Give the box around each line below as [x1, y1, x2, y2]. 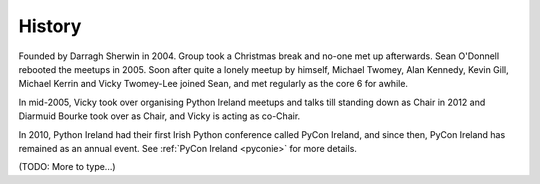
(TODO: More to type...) [18, 161, 116, 173]
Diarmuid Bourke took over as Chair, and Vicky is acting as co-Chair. [18, 110, 301, 122]
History [18, 15, 82, 37]
